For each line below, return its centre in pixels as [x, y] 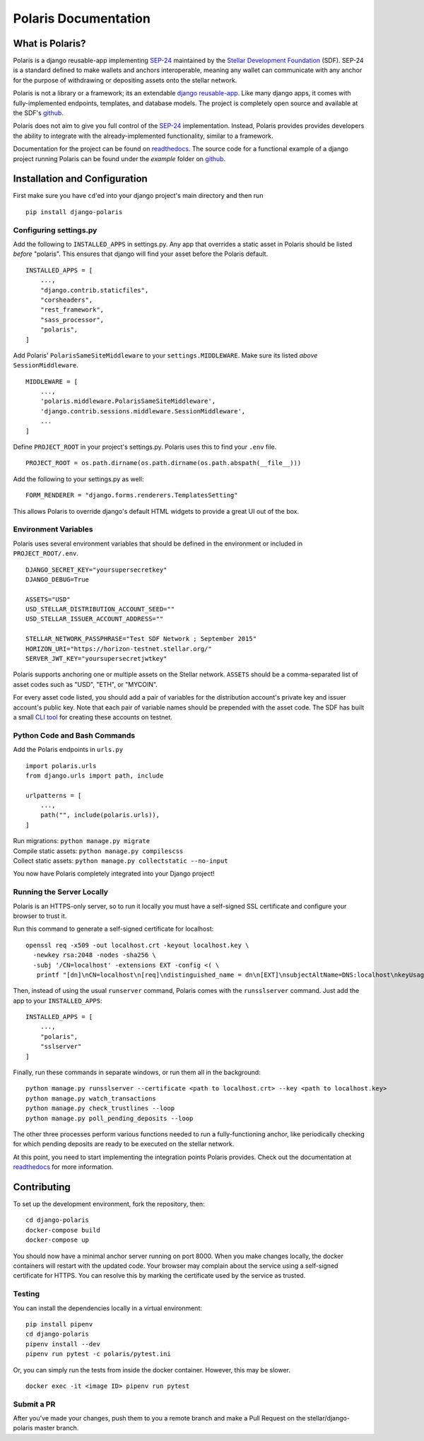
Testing [26, 1294]
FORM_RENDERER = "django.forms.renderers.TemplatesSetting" [132, 495]
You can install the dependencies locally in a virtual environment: [108, 1308]
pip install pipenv [59, 1324]
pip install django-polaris [74, 212]
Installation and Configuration [80, 179]
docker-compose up [58, 1240]
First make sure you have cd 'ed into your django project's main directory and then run [138, 196]
